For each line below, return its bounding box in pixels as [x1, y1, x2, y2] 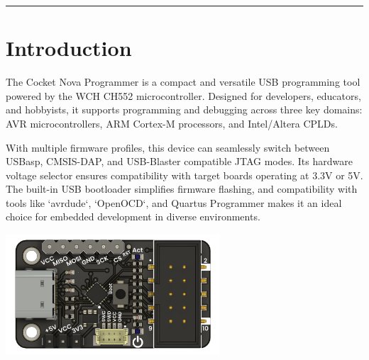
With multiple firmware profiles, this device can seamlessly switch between [6, 140, 330, 154]
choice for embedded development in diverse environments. [6, 209, 260, 224]
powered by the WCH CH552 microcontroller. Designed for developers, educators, [6, 88, 361, 103]
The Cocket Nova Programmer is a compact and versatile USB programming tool [6, 74, 360, 89]
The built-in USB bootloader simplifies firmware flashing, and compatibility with [6, 181, 358, 196]
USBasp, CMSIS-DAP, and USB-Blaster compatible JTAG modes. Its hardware [6, 154, 353, 169]
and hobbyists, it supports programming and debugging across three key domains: [6, 102, 363, 117]
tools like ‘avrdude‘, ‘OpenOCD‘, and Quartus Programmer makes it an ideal [6, 195, 342, 210]
